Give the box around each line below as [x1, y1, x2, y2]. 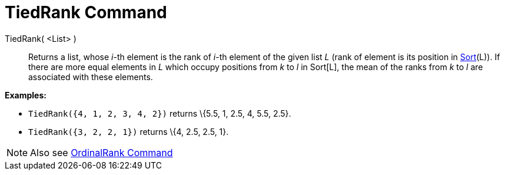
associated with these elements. [28, 71, 153, 82]
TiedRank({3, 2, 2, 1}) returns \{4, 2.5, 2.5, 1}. [28, 126, 229, 137]
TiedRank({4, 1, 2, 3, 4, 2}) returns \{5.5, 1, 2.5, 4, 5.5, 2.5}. [28, 108, 291, 118]
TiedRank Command [5, 2, 167, 22]
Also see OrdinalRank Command [30, 146, 173, 159]
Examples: [5, 90, 46, 100]
